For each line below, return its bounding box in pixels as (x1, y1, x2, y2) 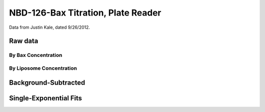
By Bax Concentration (9, 52, 62, 58)
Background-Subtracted (9, 78, 85, 87)
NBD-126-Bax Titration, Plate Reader (9, 7, 161, 18)
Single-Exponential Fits (9, 94, 82, 102)
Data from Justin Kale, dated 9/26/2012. (9, 24, 90, 30)
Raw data (9, 37, 39, 45)
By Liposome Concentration (9, 65, 77, 72)
